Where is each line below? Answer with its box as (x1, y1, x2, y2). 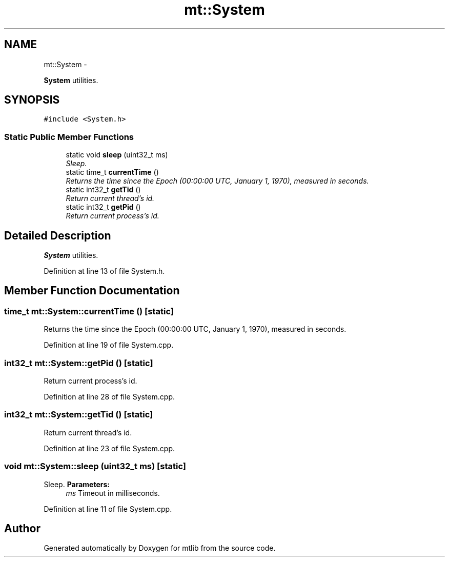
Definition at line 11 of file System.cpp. (44, 504, 172, 513)
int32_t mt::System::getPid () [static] (4, 357, 153, 368)
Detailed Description (4, 229, 111, 242)
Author (4, 522, 40, 535)
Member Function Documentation (4, 284, 180, 297)
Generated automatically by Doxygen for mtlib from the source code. (44, 544, 276, 553)
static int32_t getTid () (66, 185, 141, 194)
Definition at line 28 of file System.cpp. (44, 392, 175, 401)
